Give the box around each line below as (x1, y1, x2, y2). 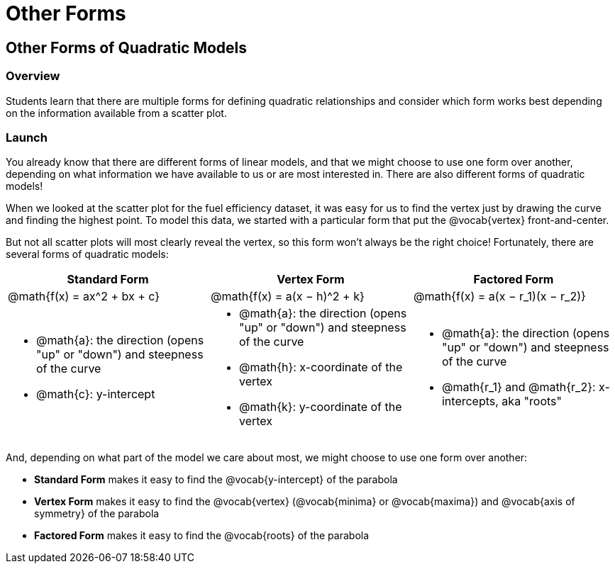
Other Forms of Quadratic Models (6, 38, 248, 57)
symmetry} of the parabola (34, 507, 160, 520)
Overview (6, 69, 60, 84)
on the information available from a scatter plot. (6, 106, 227, 119)
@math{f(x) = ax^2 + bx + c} (8, 289, 160, 304)
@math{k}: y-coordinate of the (238, 400, 402, 415)
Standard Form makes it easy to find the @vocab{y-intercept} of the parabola (34, 473, 398, 486)
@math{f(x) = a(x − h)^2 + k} (210, 289, 365, 304)
